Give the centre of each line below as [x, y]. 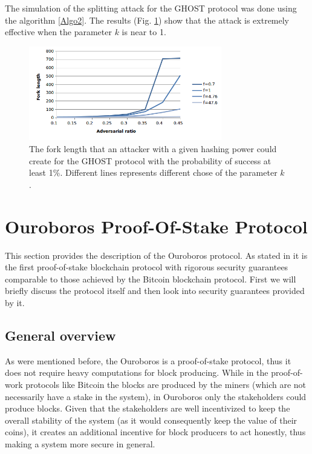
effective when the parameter [58, 32]
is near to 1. [144, 32]
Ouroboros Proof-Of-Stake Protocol [156, 226]
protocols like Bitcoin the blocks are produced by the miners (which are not [166, 384]
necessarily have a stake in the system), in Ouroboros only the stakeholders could [156, 396]
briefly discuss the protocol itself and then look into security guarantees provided [155, 291]
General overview [60, 335]
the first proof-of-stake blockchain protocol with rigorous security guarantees [147, 267]
